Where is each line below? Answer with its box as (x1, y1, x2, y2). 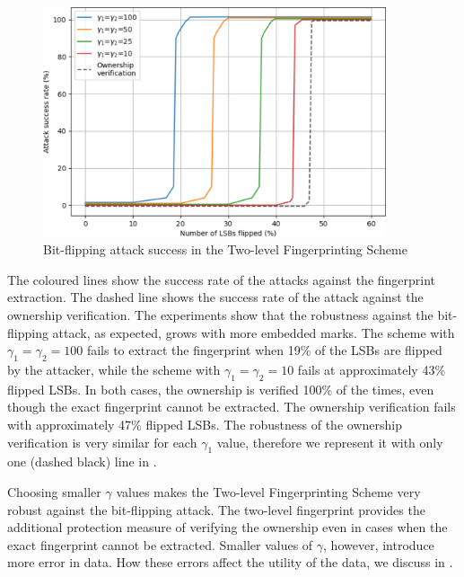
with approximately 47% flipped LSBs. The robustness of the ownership (7, 414, 402, 433)
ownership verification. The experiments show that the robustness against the (7, 306, 433, 324)
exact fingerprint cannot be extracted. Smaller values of (7, 535, 313, 554)
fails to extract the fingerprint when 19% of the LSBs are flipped (86, 341, 442, 360)
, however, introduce (323, 535, 434, 554)
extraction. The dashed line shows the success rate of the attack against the (7, 288, 424, 306)
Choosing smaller (7, 482, 101, 501)
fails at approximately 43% (297, 360, 446, 378)
